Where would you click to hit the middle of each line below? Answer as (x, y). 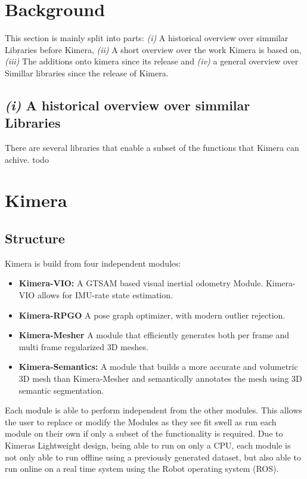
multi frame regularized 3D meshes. (83, 346)
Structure (35, 238)
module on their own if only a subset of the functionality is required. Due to (144, 433)
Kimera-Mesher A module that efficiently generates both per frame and (154, 335)
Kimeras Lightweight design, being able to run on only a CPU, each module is (148, 445)
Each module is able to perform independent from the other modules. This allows (153, 410)
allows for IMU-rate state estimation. (105, 295)
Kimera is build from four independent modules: (93, 263)
